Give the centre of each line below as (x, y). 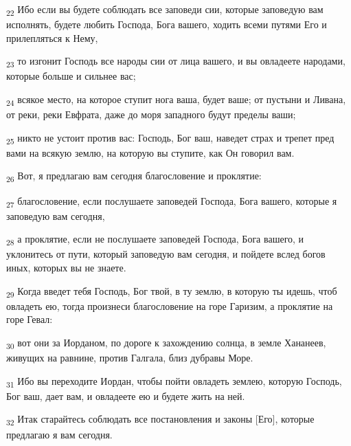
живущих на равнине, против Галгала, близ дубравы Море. (130, 358)
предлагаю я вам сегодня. (59, 434)
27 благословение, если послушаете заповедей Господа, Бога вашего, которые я (172, 201)
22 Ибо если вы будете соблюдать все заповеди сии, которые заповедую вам (165, 10)
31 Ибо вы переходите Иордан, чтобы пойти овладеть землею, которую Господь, (174, 381)
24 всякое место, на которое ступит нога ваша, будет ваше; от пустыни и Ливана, (176, 100)
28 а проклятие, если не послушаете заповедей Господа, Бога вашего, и (155, 240)
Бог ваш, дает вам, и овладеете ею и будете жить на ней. (126, 395)
